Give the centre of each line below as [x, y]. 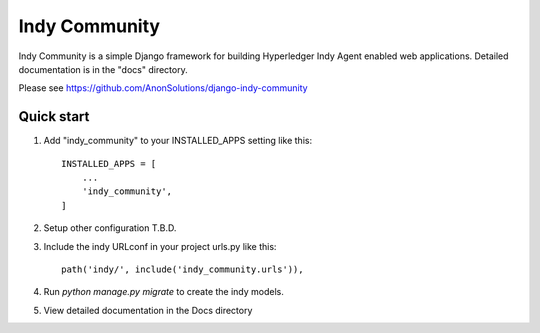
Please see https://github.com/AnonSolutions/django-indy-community [163, 88]
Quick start [54, 116]
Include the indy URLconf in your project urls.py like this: [160, 246]
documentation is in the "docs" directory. [103, 69]
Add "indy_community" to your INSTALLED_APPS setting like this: [178, 141]
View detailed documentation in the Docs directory [148, 310]
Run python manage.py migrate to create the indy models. [164, 292]
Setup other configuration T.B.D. [110, 228]
